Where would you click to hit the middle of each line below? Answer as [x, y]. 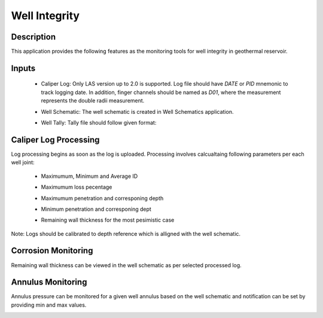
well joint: [23, 162]
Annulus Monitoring [49, 282]
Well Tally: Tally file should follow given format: [99, 123]
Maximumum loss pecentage [77, 187]
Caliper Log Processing [55, 140]
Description [33, 37]
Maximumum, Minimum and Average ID [89, 176]
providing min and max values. [49, 305]
